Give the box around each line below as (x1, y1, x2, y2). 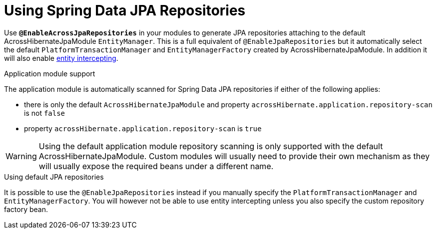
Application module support (4, 69, 95, 78)
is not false (24, 108, 65, 117)
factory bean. (4, 205, 48, 214)
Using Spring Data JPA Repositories (4, 2, 246, 19)
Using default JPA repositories (4, 172, 104, 181)
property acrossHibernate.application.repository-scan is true (24, 124, 262, 133)
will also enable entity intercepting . (4, 53, 118, 62)
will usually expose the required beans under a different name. (38, 161, 274, 171)
